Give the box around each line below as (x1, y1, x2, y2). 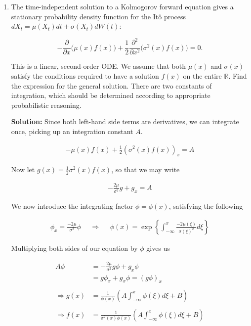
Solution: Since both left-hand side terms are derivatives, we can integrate (11, 116, 239, 127)
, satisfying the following (168, 201, 243, 211)
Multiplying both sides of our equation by (11, 242, 138, 253)
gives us (146, 242, 170, 253)
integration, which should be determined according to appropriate (11, 90, 210, 100)
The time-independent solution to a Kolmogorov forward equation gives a (11, 1, 234, 11)
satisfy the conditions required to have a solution (11, 70, 159, 81)
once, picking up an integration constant (11, 126, 133, 136)
